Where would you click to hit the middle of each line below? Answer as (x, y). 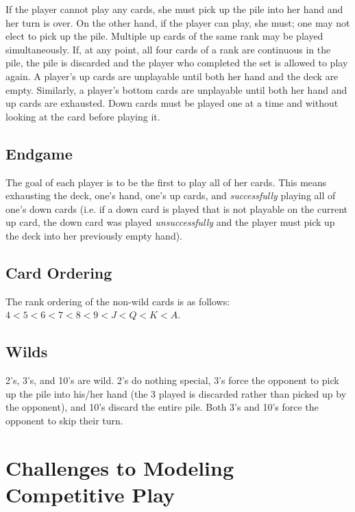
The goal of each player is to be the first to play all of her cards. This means (166, 182)
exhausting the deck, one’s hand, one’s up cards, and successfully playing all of (171, 195)
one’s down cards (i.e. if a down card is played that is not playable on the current (177, 208)
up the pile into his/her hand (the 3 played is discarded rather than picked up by (176, 393)
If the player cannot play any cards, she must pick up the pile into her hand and (174, 9)
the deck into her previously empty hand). (94, 235)
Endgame (39, 153)
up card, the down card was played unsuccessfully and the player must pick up (170, 222)
